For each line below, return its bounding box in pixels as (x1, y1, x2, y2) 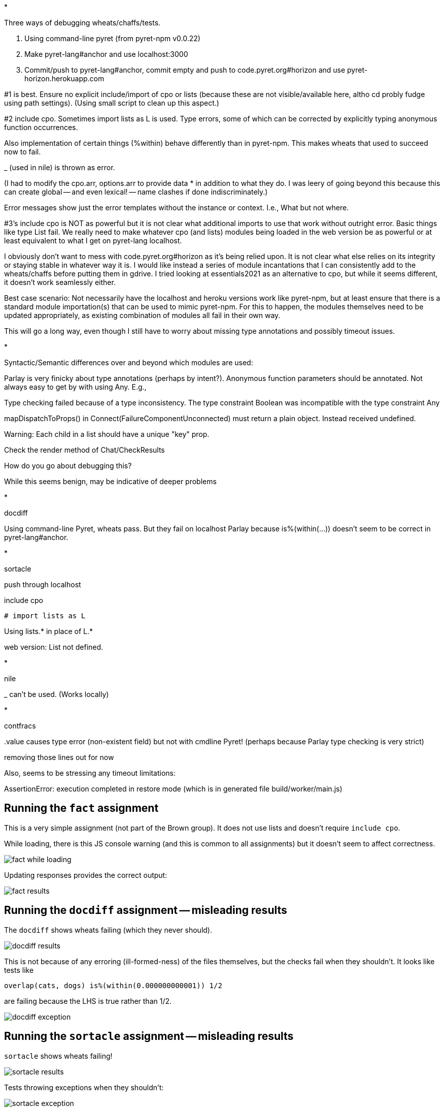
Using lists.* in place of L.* (4, 627, 93, 636)
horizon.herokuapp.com (24, 74, 105, 83)
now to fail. (4, 147, 41, 156)
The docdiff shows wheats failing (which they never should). (4, 925, 212, 934)
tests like (4, 965, 34, 974)
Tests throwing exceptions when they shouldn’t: (4, 1083, 164, 1092)
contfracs (4, 721, 36, 730)
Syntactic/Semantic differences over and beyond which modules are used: (4, 358, 253, 367)
